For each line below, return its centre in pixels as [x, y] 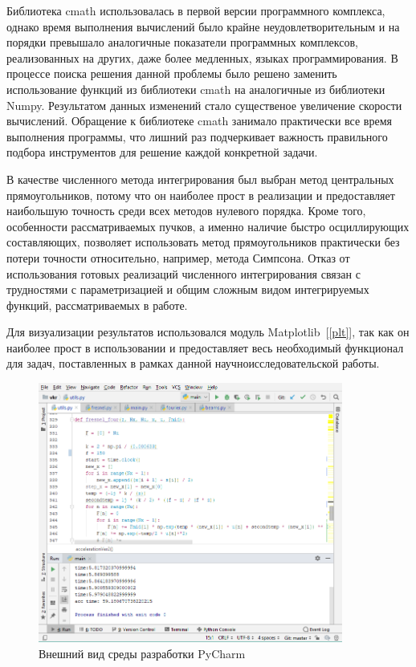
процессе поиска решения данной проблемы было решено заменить [172, 73]
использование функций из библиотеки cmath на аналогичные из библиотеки [196, 89]
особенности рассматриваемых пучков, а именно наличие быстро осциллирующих [208, 226]
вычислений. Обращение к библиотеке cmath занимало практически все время [199, 121]
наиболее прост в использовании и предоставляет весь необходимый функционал [205, 347]
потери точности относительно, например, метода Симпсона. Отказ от [178, 257]
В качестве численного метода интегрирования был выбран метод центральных [200, 179]
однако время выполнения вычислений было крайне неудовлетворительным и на [203, 26]
